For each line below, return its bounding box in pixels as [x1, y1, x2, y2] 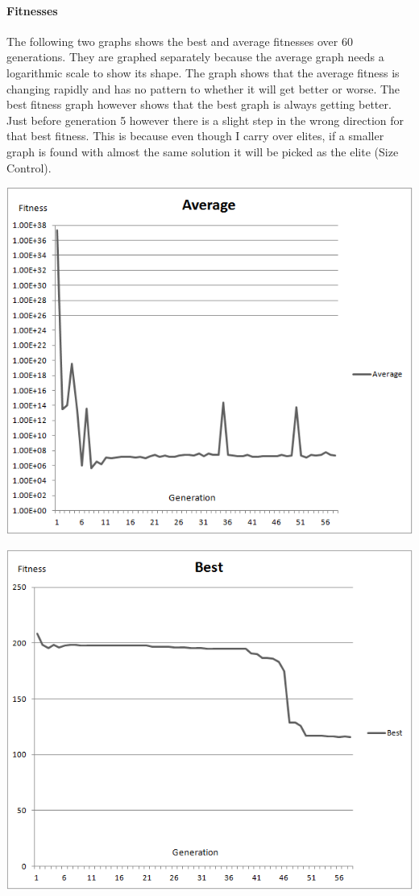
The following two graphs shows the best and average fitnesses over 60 [6, 32, 353, 49]
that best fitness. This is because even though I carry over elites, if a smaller [6, 127, 384, 144]
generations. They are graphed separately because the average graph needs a [6, 48, 384, 65]
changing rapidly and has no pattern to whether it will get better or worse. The [6, 80, 400, 97]
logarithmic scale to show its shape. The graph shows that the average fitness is [6, 64, 400, 81]
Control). [6, 159, 52, 176]
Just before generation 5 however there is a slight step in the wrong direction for [6, 111, 404, 128]
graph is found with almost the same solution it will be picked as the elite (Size [6, 143, 399, 160]
